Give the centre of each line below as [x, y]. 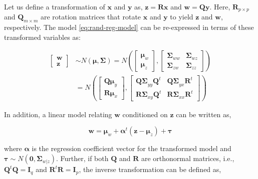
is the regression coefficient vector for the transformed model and [132, 148]
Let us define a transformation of [55, 6]
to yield [182, 17]
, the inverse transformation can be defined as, [150, 169]
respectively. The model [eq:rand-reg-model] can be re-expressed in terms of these [129, 27]
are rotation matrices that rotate [91, 17]
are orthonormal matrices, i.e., [188, 158]
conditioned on [145, 114]
